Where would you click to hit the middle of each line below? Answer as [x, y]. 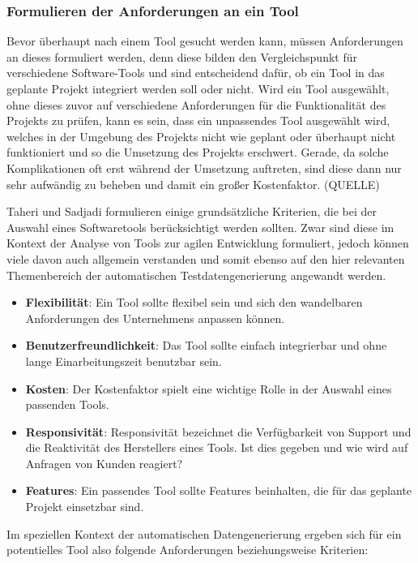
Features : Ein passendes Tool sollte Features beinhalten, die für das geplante [219, 490]
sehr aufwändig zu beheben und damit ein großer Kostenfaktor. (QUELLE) [193, 184]
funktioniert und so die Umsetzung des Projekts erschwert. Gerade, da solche [198, 152]
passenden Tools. [67, 404]
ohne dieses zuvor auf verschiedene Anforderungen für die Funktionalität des [196, 104]
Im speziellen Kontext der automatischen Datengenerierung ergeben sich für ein [204, 533]
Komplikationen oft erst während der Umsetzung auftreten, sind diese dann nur [204, 168]
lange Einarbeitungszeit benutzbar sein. [124, 361]
